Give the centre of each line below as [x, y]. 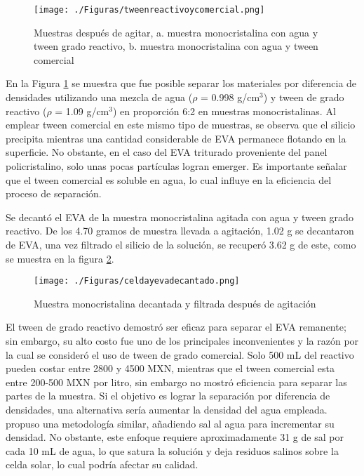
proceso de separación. [54, 193]
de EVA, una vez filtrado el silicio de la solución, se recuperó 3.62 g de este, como [181, 244]
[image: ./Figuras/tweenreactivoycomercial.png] [149, 10]
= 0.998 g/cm [230, 97]
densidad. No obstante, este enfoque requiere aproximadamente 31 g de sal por [175, 437]
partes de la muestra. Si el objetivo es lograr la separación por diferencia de [168, 396]
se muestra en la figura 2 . [60, 258]
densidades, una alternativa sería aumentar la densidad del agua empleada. [167, 409]
